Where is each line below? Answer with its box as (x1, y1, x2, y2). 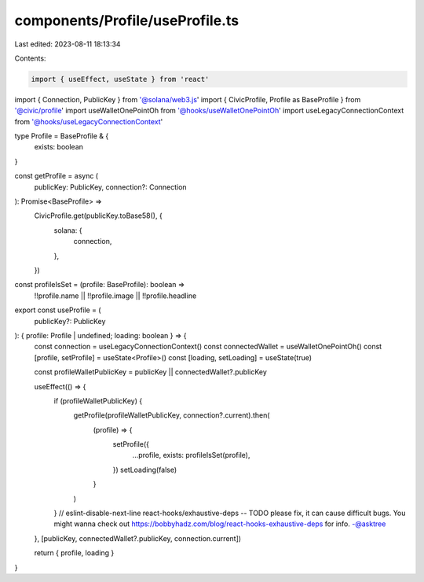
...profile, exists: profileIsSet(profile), (132, 451, 250, 460)
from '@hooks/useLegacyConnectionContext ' (14, 116, 163, 126)
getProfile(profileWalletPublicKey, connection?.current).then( (73, 411, 270, 420)
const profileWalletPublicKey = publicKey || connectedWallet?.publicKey (34, 367, 267, 377)
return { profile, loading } (34, 548, 115, 558)
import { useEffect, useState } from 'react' (31, 75, 210, 83)
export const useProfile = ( (14, 305, 101, 315)
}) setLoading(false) (112, 465, 177, 474)
